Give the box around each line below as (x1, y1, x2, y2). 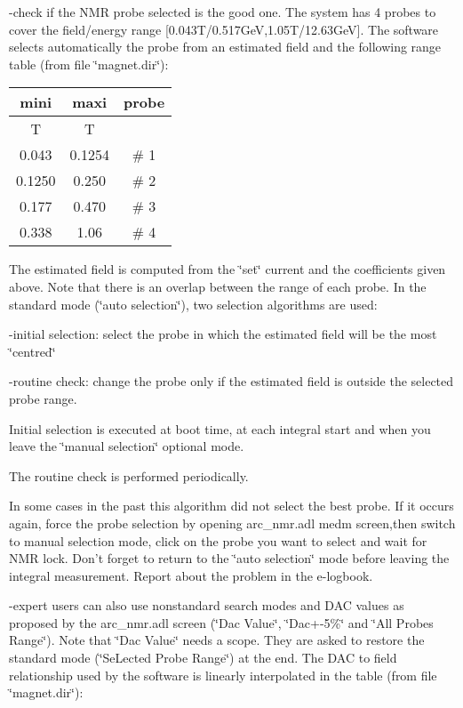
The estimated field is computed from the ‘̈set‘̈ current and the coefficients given (9, 260, 446, 278)
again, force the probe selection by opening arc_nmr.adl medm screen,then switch (9, 513, 456, 532)
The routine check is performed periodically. (9, 466, 249, 485)
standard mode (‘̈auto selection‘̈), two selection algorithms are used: (9, 294, 378, 313)
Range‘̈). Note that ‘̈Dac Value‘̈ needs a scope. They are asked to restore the (9, 631, 425, 649)
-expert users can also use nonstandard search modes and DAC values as (9, 596, 404, 615)
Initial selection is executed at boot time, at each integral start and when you (9, 419, 431, 438)
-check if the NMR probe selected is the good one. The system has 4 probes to (9, 3, 436, 20)
